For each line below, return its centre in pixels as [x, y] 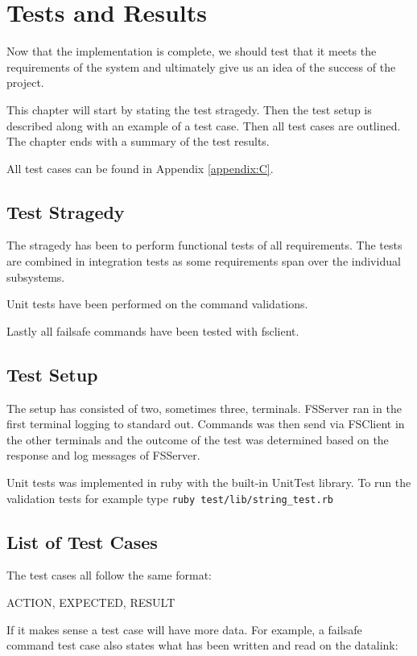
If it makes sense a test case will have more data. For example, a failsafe [184, 629]
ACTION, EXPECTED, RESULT [91, 602]
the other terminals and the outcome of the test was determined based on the [198, 439]
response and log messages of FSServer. [103, 455]
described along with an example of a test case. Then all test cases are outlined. [204, 125]
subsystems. [36, 276]
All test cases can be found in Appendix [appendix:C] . [140, 168]
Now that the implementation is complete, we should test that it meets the [192, 51]
